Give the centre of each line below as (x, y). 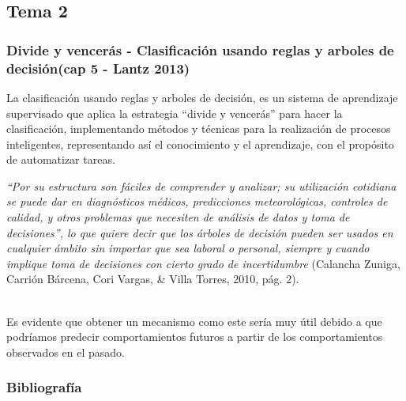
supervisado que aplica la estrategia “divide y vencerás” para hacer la (175, 113)
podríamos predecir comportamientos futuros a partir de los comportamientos (195, 337)
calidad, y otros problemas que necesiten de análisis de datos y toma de (178, 217)
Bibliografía (44, 387)
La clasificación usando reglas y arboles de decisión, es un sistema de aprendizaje (202, 97)
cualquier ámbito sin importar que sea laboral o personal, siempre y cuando (188, 248)
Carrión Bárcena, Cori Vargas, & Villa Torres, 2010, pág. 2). (153, 279)
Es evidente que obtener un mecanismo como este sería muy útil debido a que (194, 321)
